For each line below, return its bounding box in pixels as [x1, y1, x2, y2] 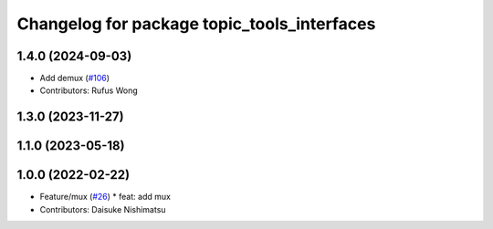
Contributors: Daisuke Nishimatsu [39, 203, 166, 214]
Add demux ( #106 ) [39, 73, 110, 84]
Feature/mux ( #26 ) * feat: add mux [39, 192, 171, 203]
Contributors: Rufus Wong [39, 85, 139, 96]
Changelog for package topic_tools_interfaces [16, 14, 376, 34]
